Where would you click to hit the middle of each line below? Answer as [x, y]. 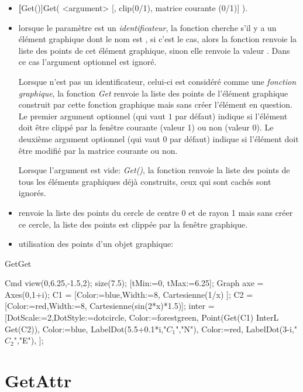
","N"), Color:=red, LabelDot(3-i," [236, 329]
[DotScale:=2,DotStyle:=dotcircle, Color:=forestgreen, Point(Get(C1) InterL [142, 317]
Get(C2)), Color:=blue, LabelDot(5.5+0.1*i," [86, 329]
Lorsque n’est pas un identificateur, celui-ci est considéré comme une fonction [157, 81]
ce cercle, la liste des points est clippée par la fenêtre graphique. [133, 224]
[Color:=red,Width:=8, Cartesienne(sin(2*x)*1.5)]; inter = [110, 306]
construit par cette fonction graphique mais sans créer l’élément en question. [155, 104]
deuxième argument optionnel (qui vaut [89, 138]
